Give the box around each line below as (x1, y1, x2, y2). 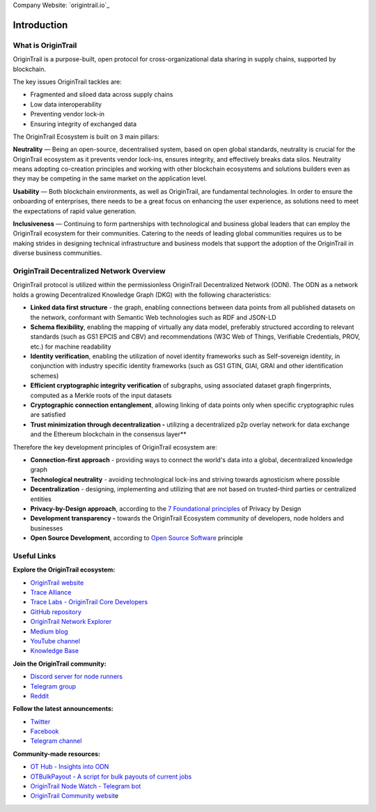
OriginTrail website (30, 579, 84, 587)
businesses (30, 523, 63, 533)
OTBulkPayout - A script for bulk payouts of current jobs (30, 772, 192, 781)
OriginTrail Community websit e (30, 792, 118, 800)
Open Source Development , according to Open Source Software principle (30, 534, 244, 542)
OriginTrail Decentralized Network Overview (13, 266, 166, 275)
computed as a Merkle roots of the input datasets (30, 391, 172, 399)
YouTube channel (30, 636, 80, 645)
